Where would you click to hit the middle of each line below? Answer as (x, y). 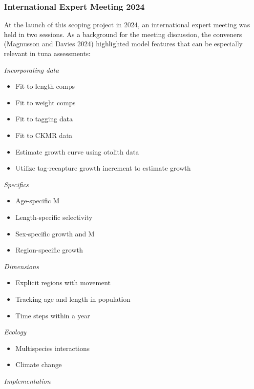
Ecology (15, 332)
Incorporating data (32, 69)
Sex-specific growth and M (55, 233)
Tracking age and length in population (73, 299)
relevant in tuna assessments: (47, 53)
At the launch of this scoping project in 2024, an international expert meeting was (127, 25)
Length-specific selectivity (54, 217)
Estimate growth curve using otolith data (77, 151)
